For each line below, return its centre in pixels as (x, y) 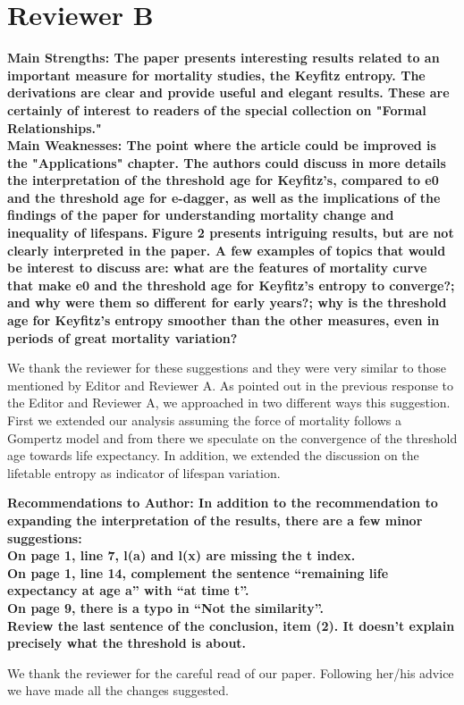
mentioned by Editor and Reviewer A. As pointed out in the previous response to (231, 385)
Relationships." (55, 127)
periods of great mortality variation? (122, 337)
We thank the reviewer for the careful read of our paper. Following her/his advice (231, 672)
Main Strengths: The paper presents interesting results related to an (224, 58)
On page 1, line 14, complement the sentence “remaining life (198, 572)
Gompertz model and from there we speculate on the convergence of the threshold (232, 437)
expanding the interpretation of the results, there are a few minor (215, 520)
